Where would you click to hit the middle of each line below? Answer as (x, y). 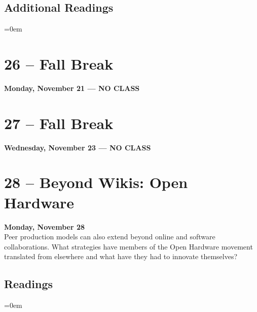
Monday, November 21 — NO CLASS (72, 88)
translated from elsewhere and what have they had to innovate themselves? (121, 256)
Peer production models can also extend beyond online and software (110, 237)
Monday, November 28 (45, 226)
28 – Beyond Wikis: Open (96, 182)
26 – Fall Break (59, 63)
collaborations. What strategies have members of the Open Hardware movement (128, 246)
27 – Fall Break (59, 123)
